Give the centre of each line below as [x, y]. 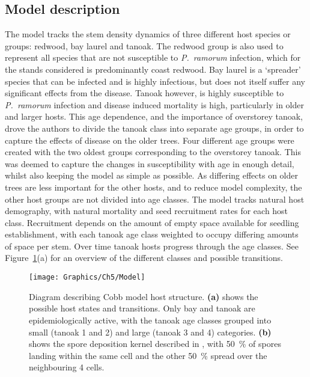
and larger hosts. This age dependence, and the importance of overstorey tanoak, [154, 116]
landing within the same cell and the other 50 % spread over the [148, 355]
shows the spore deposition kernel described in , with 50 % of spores [155, 344]
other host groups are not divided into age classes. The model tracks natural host [155, 199]
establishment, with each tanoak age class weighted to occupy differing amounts [152, 234]
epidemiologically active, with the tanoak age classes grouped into [150, 320]
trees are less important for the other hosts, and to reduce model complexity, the [153, 187]
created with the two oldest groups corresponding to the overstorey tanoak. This [153, 152]
